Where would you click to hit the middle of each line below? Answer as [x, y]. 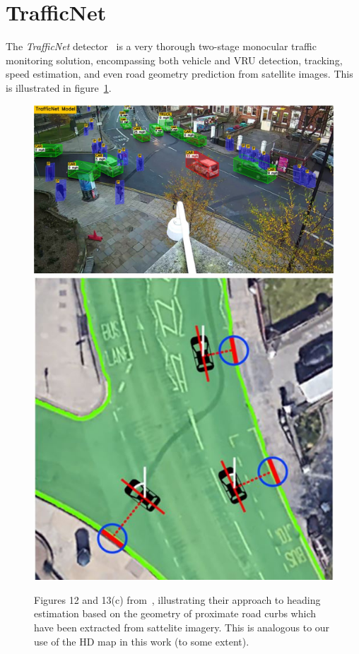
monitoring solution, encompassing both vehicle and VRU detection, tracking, [174, 60]
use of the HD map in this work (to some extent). [142, 641]
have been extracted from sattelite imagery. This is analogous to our [182, 628]
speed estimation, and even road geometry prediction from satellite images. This [179, 74]
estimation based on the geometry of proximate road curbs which [175, 613]
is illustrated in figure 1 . [59, 87]
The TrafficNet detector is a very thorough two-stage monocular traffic [161, 46]
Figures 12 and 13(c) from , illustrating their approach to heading [177, 599]
